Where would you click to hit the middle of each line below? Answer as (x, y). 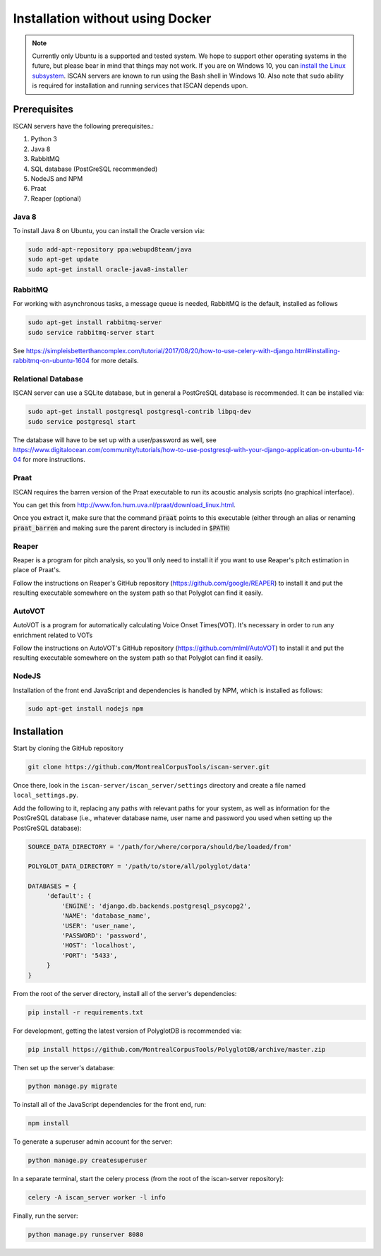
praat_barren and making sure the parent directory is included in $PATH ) (122, 528)
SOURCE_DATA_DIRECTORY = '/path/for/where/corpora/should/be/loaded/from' (160, 847)
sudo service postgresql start (82, 421)
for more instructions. (54, 460)
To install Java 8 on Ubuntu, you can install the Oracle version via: (109, 230)
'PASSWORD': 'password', (104, 936)
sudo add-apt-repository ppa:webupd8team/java (110, 249)
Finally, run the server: (46, 1216)
